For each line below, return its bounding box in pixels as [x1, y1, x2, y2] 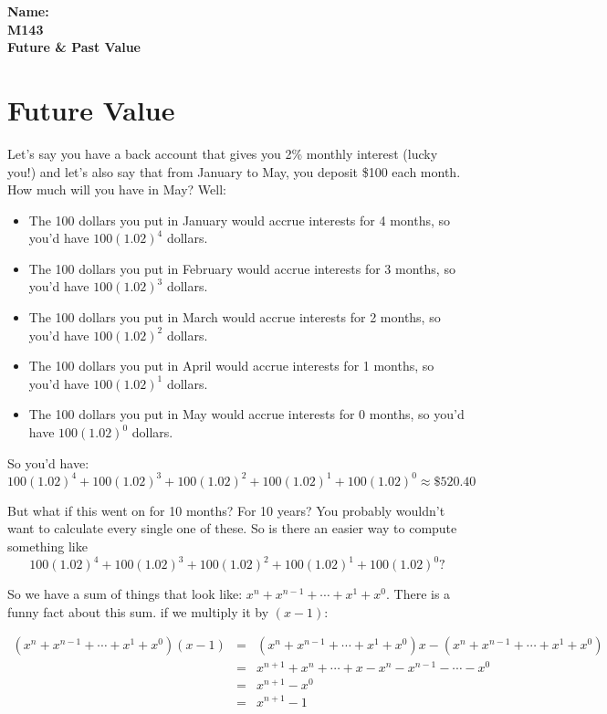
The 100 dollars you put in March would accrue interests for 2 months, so [28, 308, 441, 327]
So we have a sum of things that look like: [7, 584, 243, 603]
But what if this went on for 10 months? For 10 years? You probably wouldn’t [7, 500, 445, 520]
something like [7, 536, 88, 555]
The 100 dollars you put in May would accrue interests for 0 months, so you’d [28, 404, 465, 424]
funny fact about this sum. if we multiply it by [7, 602, 269, 621]
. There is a [385, 584, 451, 603]
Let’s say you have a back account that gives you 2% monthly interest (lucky [7, 143, 438, 163]
